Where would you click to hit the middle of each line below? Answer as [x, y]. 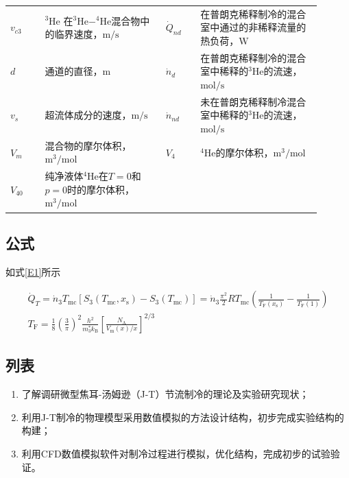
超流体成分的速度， [88, 115]
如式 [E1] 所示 [33, 271]
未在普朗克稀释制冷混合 [253, 101]
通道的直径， [74, 71]
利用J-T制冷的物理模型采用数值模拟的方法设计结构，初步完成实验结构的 [183, 417]
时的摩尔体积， [101, 189]
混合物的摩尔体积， [88, 145]
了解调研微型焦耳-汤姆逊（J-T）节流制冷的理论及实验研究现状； [165, 394]
